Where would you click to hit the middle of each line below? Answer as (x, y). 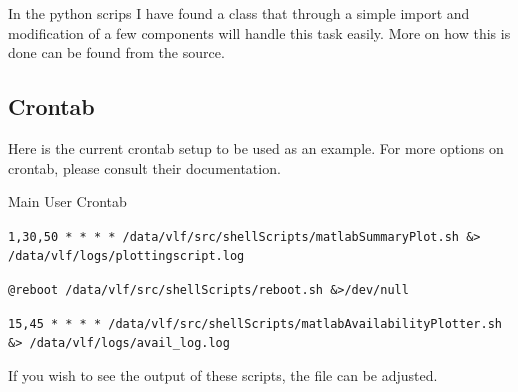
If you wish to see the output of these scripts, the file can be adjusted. (223, 375)
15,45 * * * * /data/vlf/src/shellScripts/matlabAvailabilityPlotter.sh (255, 323)
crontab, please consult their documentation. (144, 167)
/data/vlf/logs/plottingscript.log (126, 256)
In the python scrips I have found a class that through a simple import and (239, 13)
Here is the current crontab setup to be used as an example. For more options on (256, 147)
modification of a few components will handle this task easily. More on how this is (259, 32)
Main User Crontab (67, 201)
